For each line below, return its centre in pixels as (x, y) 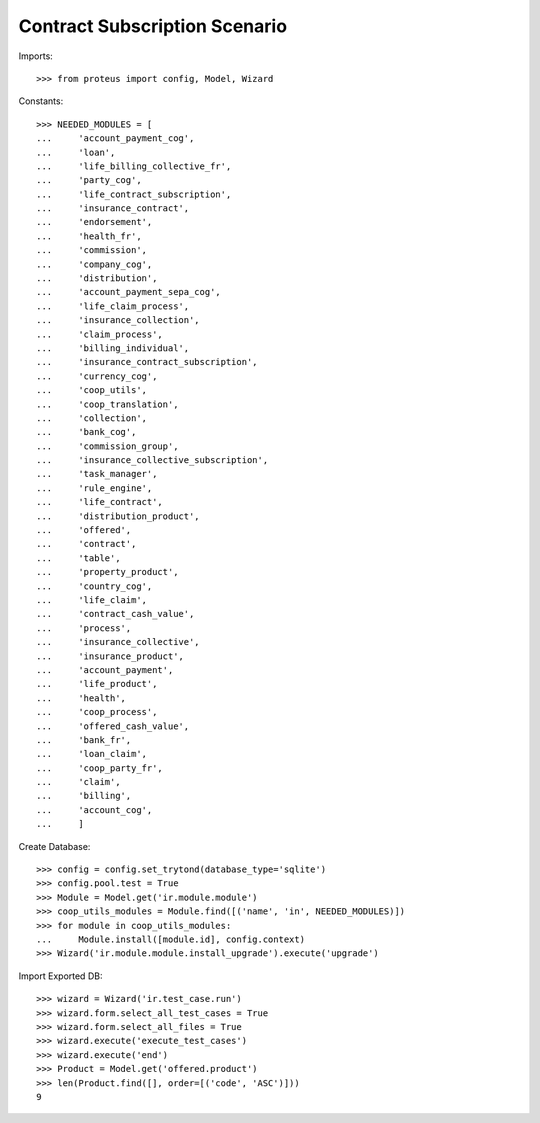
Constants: (41, 101)
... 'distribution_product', (118, 516)
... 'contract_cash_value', (115, 614)
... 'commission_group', (107, 446)
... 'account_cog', (94, 809)
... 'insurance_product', (110, 656)
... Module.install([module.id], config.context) (170, 939)
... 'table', (78, 558)
